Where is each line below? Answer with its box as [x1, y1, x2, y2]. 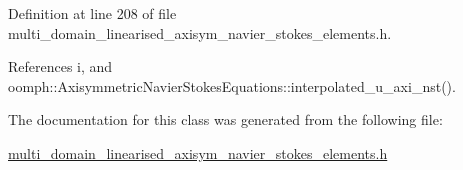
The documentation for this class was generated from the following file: [8, 109, 443, 130]
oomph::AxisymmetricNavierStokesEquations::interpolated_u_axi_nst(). [8, 75, 456, 96]
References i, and [8, 56, 113, 77]
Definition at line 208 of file [8, 3, 177, 23]
